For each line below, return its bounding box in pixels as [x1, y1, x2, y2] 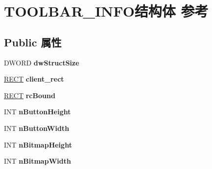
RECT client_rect [4, 74, 64, 84]
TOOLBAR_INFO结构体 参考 [4, 1, 209, 21]
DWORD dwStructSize [4, 57, 79, 67]
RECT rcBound [4, 90, 55, 100]
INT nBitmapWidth [4, 156, 71, 166]
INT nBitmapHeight [4, 139, 72, 149]
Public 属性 [4, 34, 62, 49]
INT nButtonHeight [4, 106, 71, 117]
